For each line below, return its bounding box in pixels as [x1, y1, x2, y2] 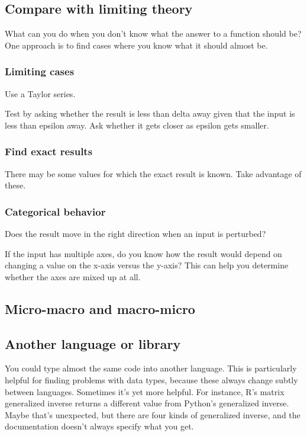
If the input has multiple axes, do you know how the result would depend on [5, 247, 282, 259]
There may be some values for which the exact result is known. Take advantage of [5, 167, 302, 179]
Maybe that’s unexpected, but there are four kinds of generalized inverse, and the [5, 408, 300, 421]
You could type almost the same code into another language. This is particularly [5, 362, 297, 374]
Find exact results [5, 144, 93, 159]
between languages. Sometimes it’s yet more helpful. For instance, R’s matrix [5, 385, 285, 397]
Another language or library [5, 334, 181, 352]
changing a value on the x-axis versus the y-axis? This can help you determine [5, 259, 289, 271]
